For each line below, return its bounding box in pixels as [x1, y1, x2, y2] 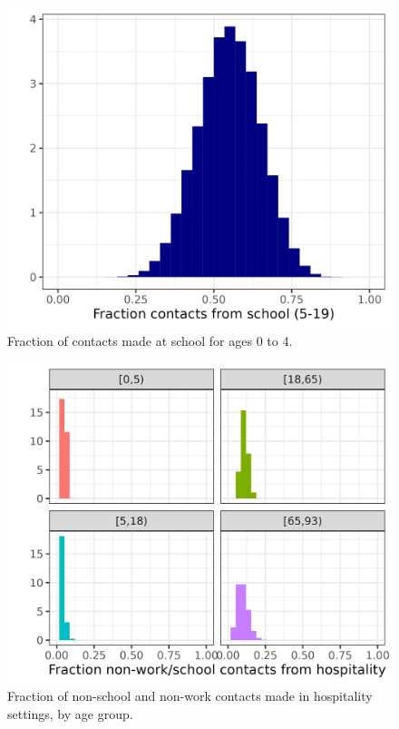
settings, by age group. [7, 704, 133, 723]
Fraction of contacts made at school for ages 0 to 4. [7, 330, 293, 350]
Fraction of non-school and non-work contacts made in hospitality [7, 686, 373, 705]
